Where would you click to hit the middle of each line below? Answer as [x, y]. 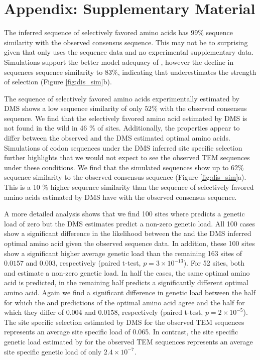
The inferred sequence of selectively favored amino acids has [96, 32]
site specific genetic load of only [53, 351]
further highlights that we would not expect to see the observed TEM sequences [127, 157]
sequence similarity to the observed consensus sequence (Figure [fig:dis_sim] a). [125, 177]
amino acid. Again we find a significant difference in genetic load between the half [130, 292]
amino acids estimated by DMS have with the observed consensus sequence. [120, 197]
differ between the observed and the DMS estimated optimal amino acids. [117, 138]
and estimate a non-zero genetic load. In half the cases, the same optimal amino [127, 272]
